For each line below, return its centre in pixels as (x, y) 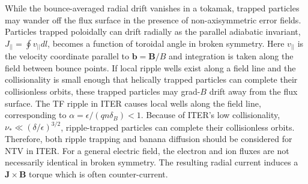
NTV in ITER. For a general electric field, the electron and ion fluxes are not (147, 150)
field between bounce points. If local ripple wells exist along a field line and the (150, 67)
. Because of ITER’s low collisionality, (210, 115)
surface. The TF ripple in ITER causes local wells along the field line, (133, 103)
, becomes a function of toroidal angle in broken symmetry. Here (166, 43)
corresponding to (36, 115)
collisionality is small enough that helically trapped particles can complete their (151, 79)
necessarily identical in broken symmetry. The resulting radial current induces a (152, 162)
